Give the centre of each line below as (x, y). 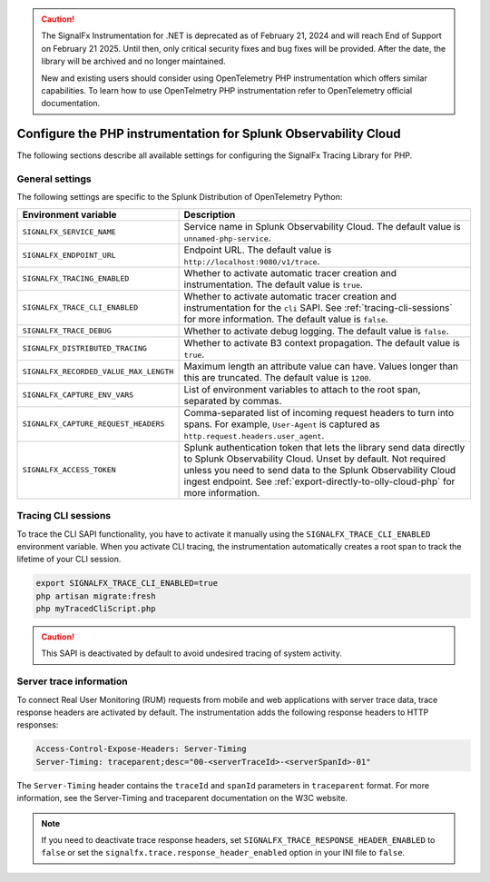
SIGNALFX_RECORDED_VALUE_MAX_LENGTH (98, 372)
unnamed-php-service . (227, 238)
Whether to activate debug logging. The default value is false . (316, 331)
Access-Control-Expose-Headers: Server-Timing (141, 749)
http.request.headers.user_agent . (254, 435)
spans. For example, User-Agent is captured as (282, 424)
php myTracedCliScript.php (96, 609)
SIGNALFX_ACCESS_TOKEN (69, 470)
